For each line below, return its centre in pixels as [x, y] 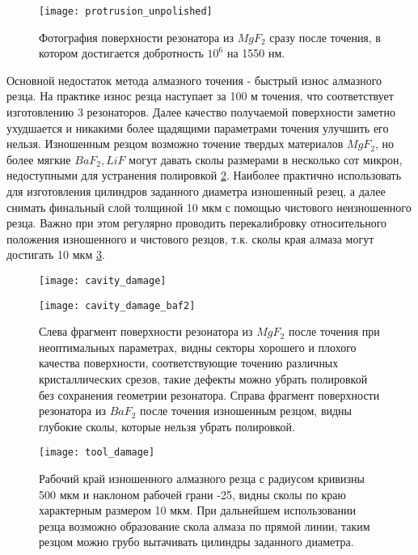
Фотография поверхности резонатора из [137, 37]
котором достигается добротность [121, 53]
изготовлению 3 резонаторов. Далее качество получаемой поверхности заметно [201, 112]
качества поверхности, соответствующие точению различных [189, 363]
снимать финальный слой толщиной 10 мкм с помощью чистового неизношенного [209, 207]
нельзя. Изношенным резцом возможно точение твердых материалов [175, 144]
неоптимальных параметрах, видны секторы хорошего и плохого [198, 347]
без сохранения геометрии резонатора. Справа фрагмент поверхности [209, 394]
